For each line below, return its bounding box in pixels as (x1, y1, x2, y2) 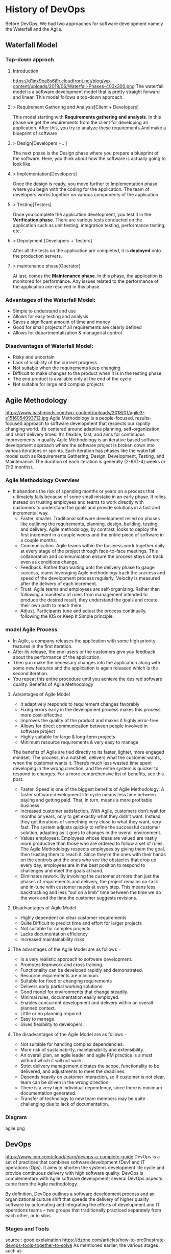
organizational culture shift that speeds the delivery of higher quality (5, 1196, 149, 1202)
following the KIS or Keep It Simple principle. (20, 613, 114, 619)
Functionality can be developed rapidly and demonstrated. (20, 967, 143, 973)
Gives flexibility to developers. (20, 1021, 84, 1027)
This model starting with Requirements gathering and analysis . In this (12, 114, 161, 120)
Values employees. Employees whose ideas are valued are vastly (20, 835, 157, 841)
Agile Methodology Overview (5, 477, 80, 484)
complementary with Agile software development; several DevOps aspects (5, 1175, 162, 1181)
